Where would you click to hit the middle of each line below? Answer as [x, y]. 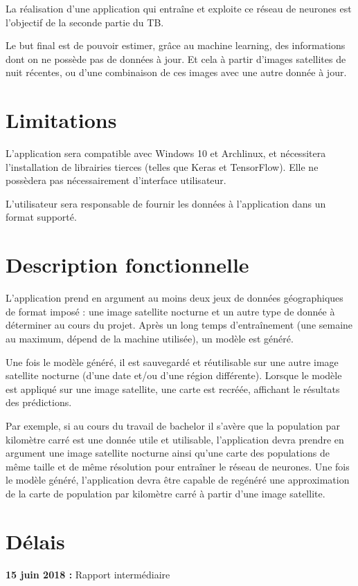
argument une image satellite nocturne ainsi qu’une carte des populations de [168, 453]
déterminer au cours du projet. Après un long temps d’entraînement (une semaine [179, 325]
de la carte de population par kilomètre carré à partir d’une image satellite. [165, 493]
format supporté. [41, 217]
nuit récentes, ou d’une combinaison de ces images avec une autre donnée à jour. [176, 72]
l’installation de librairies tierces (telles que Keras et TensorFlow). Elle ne [162, 166]
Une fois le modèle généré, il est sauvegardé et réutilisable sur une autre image [172, 361]
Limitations [61, 120]
